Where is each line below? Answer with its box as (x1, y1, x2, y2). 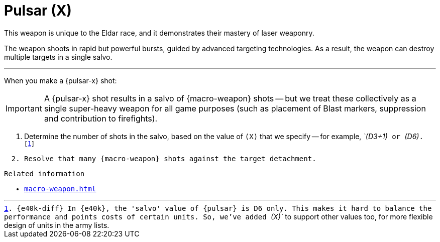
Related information (4, 169, 85, 178)
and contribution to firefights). (44, 113, 158, 124)
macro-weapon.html (24, 184, 96, 193)
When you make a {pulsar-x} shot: (4, 76, 117, 85)
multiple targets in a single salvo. (4, 52, 113, 61)
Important (6, 103, 42, 113)
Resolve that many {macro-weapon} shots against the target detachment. (24, 154, 316, 163)
